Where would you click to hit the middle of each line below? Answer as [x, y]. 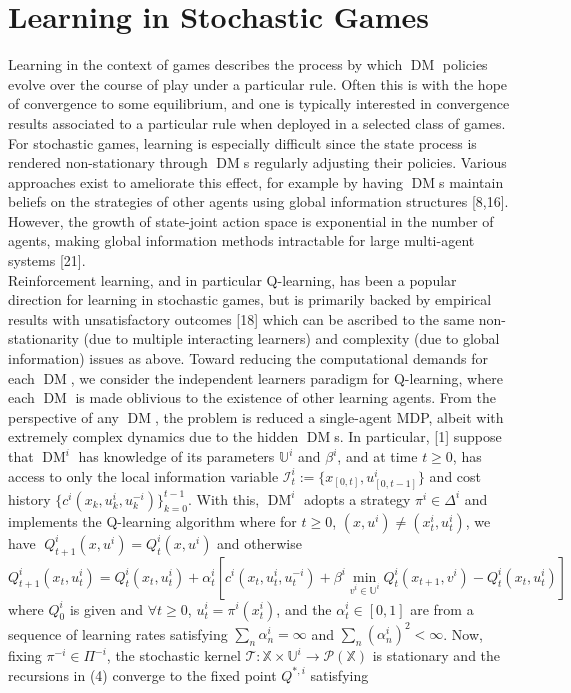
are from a [442, 608]
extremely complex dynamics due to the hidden [153, 436]
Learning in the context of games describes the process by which [205, 64]
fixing [25, 655]
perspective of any [63, 416]
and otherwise [259, 542]
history [29, 498]
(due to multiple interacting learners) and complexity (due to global [291, 338]
